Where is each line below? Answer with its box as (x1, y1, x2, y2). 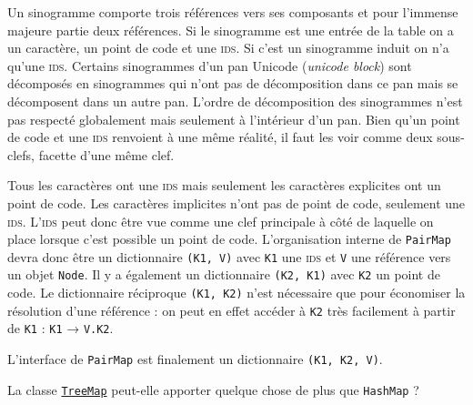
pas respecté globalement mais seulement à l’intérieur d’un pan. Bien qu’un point (7, 109, 460, 128)
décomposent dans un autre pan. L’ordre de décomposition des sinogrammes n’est (7, 91, 463, 110)
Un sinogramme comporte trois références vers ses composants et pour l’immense (7, 3, 458, 21)
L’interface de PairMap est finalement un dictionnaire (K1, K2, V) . (7, 349, 383, 369)
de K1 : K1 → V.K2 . (7, 319, 114, 338)
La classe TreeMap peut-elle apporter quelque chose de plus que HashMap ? (7, 380, 419, 399)
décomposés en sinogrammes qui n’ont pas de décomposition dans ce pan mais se (7, 74, 458, 93)
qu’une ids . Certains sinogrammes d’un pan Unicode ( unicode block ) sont (7, 56, 412, 75)
